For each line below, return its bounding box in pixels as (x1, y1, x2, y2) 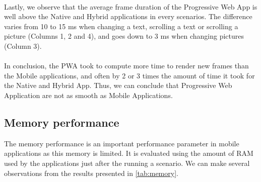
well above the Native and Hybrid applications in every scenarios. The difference (4, 11, 252, 22)
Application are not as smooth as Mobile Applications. (4, 89, 173, 100)
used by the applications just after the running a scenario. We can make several (4, 157, 250, 168)
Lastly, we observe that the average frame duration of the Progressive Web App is (4, 1, 257, 12)
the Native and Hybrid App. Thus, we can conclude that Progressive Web (4, 80, 232, 90)
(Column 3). (4, 40, 42, 51)
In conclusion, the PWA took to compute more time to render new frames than (4, 60, 249, 71)
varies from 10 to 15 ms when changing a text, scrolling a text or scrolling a (4, 21, 238, 31)
